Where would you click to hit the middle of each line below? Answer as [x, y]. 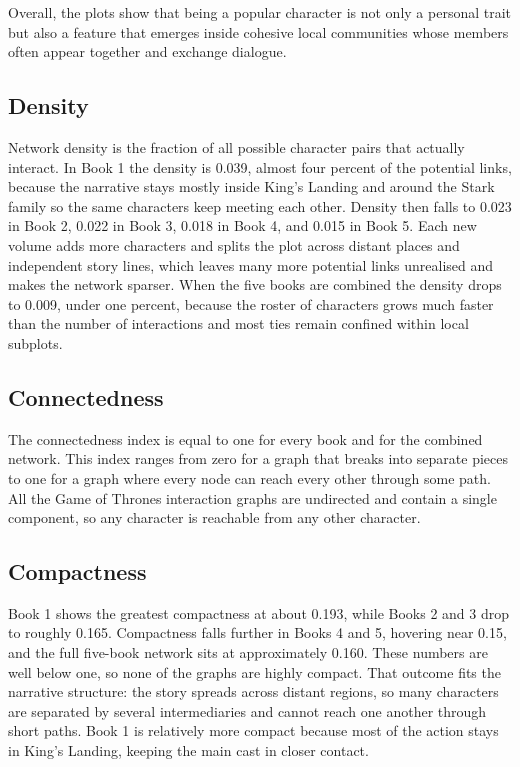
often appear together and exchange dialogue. [147, 51]
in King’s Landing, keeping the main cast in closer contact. [188, 750]
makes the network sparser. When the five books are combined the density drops [255, 284]
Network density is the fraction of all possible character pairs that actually [236, 146]
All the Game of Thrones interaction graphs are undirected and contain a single [252, 497]
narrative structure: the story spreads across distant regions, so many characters [253, 691]
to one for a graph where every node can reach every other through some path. [249, 477]
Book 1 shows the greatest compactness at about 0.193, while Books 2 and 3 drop [258, 612]
